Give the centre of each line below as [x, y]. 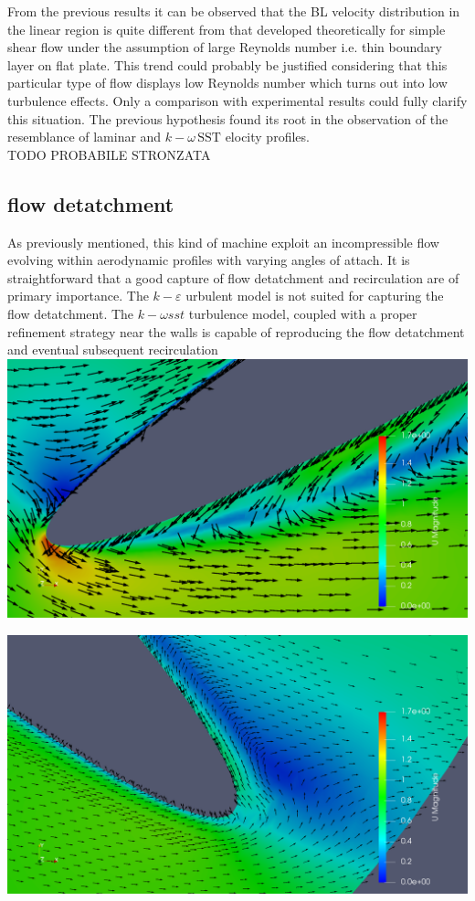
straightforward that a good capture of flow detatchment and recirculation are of [233, 277]
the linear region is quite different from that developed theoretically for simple [227, 29]
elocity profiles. [267, 137]
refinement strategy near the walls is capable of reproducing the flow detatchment [236, 331]
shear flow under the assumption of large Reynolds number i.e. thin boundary [225, 47]
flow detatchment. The [71, 313]
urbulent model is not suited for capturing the [315, 296]
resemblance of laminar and [84, 137]
